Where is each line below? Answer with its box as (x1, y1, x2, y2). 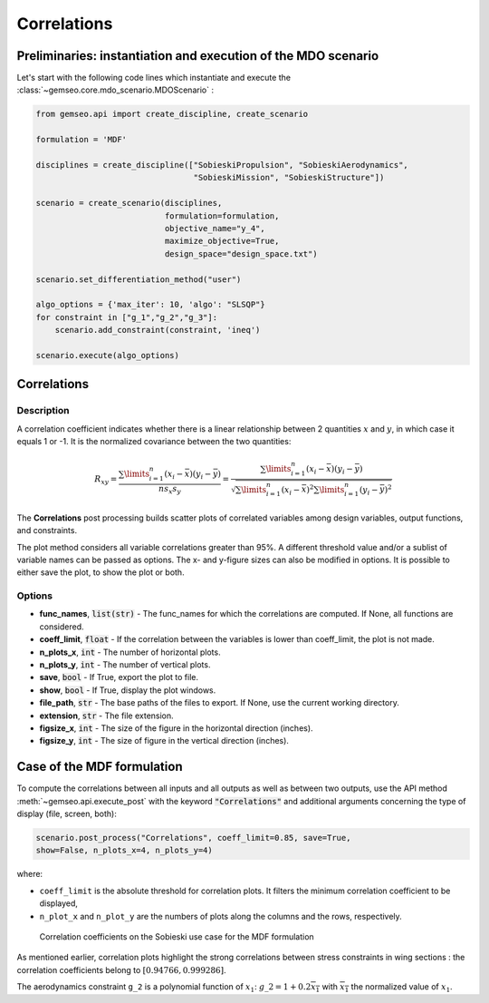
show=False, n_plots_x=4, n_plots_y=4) (35, 845, 213, 856)
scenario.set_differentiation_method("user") (35, 274, 242, 285)
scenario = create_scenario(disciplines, (35, 198, 223, 209)
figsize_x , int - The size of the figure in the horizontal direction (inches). (39, 722, 313, 734)
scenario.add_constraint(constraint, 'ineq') (54, 325, 261, 336)
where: (16, 869, 43, 880)
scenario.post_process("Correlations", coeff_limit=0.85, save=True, (35, 833, 351, 843)
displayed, (39, 898, 79, 909)
